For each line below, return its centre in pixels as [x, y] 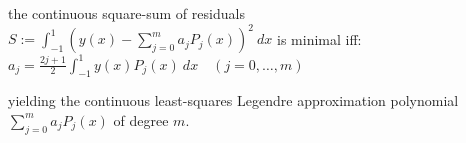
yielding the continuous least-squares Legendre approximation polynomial [233, 100]
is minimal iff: [319, 38]
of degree [141, 119]
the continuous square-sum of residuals [126, 13]
